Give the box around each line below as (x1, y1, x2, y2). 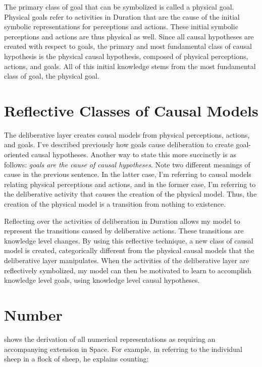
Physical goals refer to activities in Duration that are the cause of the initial (4, 11, 240, 22)
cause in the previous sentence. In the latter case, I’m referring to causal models (4, 169, 251, 179)
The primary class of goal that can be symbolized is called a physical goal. (4, 2, 234, 12)
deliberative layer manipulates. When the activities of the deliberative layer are (4, 255, 249, 265)
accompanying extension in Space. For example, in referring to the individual (4, 343, 242, 354)
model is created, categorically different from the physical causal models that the (4, 245, 254, 256)
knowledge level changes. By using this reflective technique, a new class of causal (4, 235, 253, 246)
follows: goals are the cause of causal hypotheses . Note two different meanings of (4, 159, 250, 169)
